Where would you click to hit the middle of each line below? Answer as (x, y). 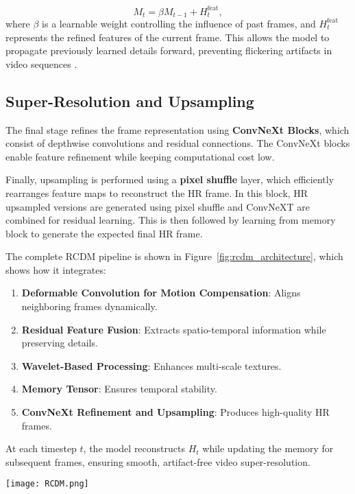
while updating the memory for (268, 448)
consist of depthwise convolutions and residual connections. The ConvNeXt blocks (178, 143)
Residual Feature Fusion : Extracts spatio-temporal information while (174, 329)
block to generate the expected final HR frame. (104, 233)
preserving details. (60, 343)
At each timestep (41, 448)
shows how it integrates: (56, 269)
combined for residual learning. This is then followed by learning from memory (171, 220)
